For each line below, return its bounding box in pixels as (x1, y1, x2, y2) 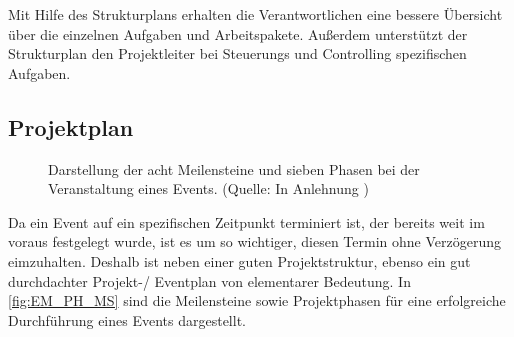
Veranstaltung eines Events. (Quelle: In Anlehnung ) (48, 178, 369, 199)
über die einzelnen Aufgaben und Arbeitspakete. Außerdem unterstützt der (8, 23, 468, 44)
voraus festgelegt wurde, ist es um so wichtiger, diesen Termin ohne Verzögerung (8, 231, 501, 252)
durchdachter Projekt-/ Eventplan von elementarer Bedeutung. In (8, 270, 411, 291)
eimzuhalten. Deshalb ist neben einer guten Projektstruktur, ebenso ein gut (8, 250, 471, 271)
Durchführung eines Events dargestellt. (8, 309, 246, 330)
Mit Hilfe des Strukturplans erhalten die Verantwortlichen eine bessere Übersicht (8, 4, 503, 24)
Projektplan (8, 111, 134, 142)
